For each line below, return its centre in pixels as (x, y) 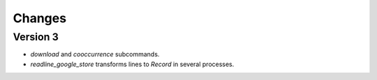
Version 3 (36, 37)
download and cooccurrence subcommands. (95, 54)
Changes (39, 18)
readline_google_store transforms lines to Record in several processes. (132, 64)
